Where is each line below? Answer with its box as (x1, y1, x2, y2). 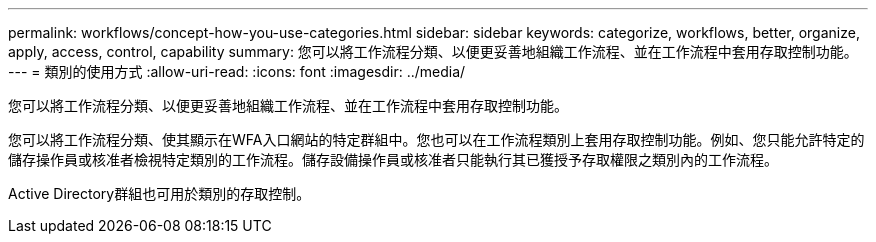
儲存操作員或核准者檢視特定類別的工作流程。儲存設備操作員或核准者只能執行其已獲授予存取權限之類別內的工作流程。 (8, 151, 778, 168)
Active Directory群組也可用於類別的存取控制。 (8, 185, 311, 202)
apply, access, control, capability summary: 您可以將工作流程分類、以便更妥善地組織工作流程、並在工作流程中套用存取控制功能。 (8, 43, 858, 60)
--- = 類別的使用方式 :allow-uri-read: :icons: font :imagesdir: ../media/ (8, 63, 466, 80)
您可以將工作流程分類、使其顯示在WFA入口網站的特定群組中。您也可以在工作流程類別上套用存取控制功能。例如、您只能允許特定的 (8, 131, 865, 148)
